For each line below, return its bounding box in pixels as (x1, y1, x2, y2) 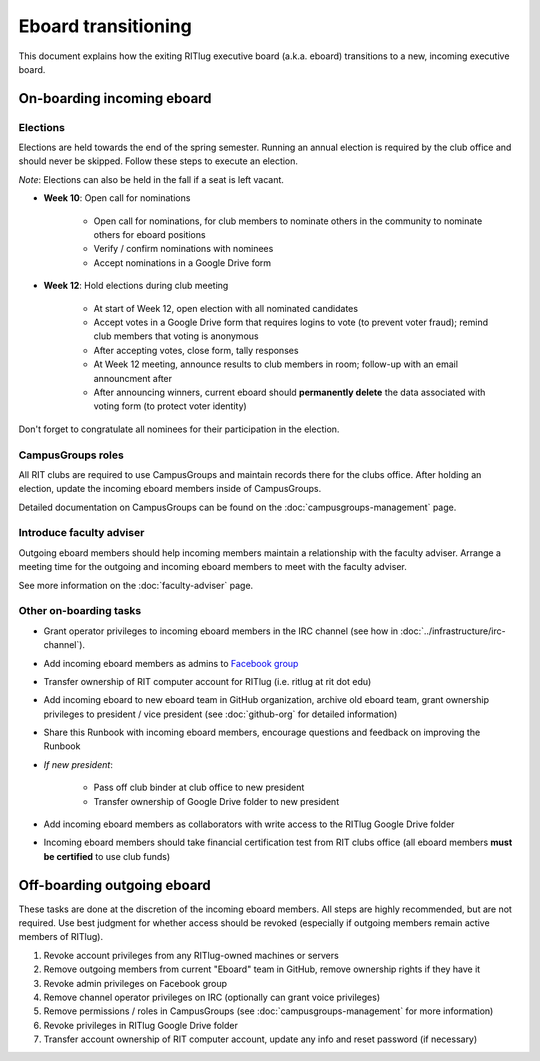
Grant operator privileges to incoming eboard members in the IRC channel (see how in (43, 625, 399, 637)
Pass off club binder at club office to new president (93, 781, 305, 794)
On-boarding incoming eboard (18, 90, 212, 107)
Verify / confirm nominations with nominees (93, 243, 274, 255)
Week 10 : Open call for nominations (43, 192, 191, 204)
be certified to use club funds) (43, 850, 171, 862)
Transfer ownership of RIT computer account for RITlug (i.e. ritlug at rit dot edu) (43, 675, 372, 687)
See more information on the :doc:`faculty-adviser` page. (18, 579, 254, 591)
